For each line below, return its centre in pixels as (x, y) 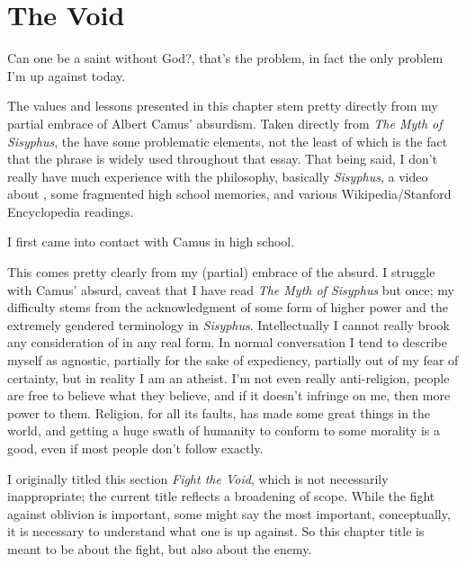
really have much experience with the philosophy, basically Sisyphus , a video (218, 176)
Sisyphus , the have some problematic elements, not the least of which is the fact (228, 141)
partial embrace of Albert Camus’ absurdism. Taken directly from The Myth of (225, 123)
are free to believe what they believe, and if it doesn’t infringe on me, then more (229, 395)
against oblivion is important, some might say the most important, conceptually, (229, 513)
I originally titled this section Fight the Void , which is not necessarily (198, 478)
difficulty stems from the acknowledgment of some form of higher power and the (228, 307)
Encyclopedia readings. (71, 211)
